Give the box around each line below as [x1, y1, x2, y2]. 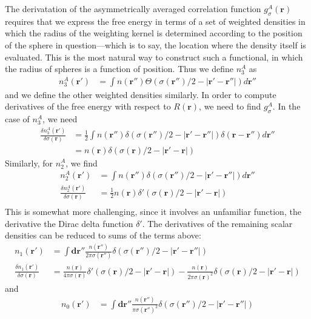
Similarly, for [5, 156, 53, 169]
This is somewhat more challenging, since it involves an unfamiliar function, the [5, 205, 301, 217]
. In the [272, 100, 301, 113]
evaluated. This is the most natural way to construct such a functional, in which [5, 50, 303, 63]
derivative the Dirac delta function [5, 217, 133, 229]
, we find [65, 156, 98, 169]
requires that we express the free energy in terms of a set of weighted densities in [5, 15, 306, 27]
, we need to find [199, 100, 261, 113]
